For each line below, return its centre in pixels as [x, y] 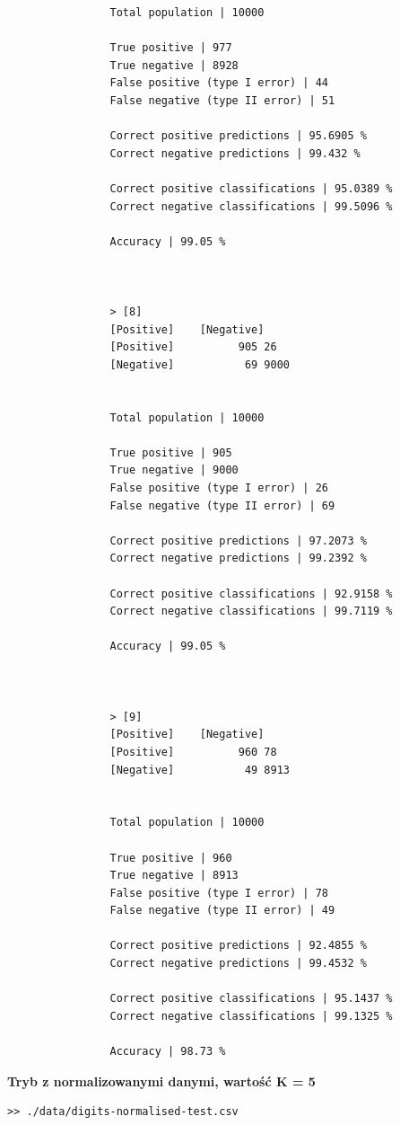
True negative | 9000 [174, 470]
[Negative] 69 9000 [200, 364]
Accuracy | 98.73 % [168, 1052]
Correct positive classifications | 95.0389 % [251, 188]
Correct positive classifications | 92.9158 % [251, 594]
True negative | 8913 [174, 876]
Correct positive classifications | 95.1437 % [251, 999]
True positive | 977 [171, 48]
